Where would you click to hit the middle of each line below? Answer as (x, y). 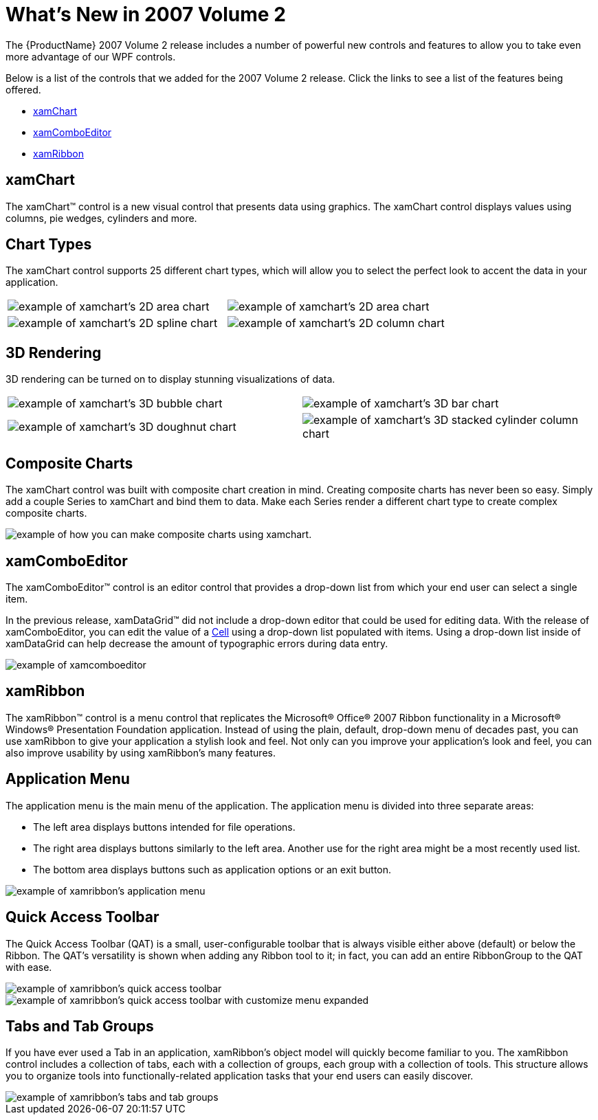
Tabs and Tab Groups (80, 1026)
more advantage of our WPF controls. (91, 56)
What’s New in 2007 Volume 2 (146, 14)
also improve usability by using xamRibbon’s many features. (141, 752)
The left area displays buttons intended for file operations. (164, 827)
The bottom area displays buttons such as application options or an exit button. (212, 869)
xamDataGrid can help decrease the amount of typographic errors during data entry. (197, 643)
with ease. (29, 967)
